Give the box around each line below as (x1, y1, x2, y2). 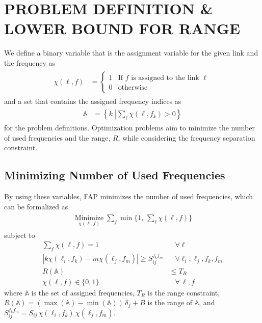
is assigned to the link (131, 74, 199, 82)
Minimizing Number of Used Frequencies (4, 167, 225, 183)
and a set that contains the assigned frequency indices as (4, 95, 181, 106)
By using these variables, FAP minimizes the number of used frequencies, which (4, 191, 253, 202)
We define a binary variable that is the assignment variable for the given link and (4, 47, 258, 58)
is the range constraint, (147, 287, 220, 298)
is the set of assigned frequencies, (31, 287, 135, 298)
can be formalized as (4, 201, 68, 211)
